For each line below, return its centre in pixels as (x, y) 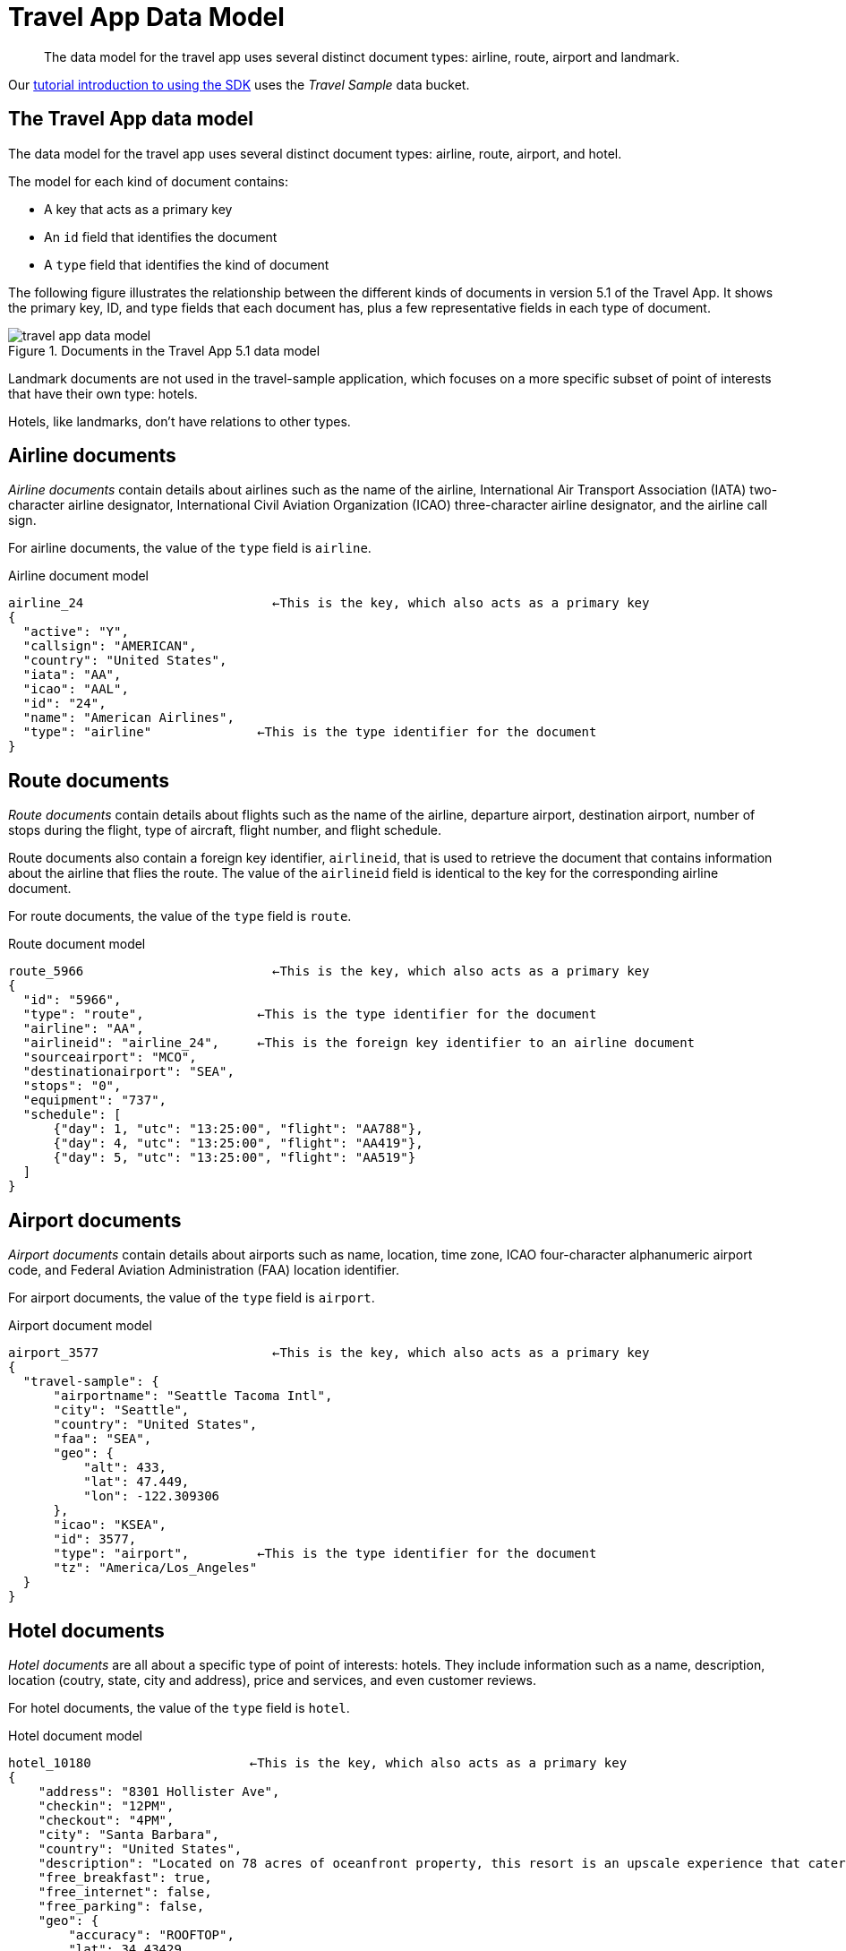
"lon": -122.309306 (152, 1496)
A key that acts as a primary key (138, 209)
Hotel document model (75, 1735)
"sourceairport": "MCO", (110, 1057)
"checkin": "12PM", (106, 1805)
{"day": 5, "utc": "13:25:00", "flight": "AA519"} (235, 1158)
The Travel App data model (131, 119)
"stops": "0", (72, 1086)
